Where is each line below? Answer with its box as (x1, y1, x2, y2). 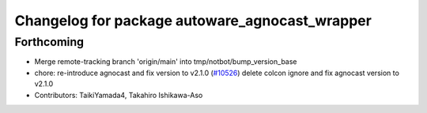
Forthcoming (14, 35, 85, 49)
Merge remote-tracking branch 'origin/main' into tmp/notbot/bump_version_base (34, 57, 297, 66)
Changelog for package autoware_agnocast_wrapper (14, 12, 372, 29)
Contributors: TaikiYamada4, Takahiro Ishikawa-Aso (34, 90, 203, 100)
